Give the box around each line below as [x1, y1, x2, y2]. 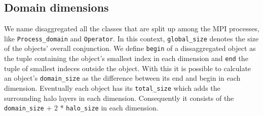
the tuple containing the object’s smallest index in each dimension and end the [4, 53, 248, 64]
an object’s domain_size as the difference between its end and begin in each [4, 73, 241, 83]
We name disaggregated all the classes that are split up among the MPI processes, [4, 23, 259, 34]
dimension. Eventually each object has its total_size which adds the [4, 83, 220, 93]
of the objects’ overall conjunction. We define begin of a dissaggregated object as [4, 43, 256, 53]
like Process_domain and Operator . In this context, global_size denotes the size [4, 33, 259, 43]
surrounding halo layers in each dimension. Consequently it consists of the [4, 92, 234, 103]
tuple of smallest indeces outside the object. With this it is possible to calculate [4, 63, 251, 73]
